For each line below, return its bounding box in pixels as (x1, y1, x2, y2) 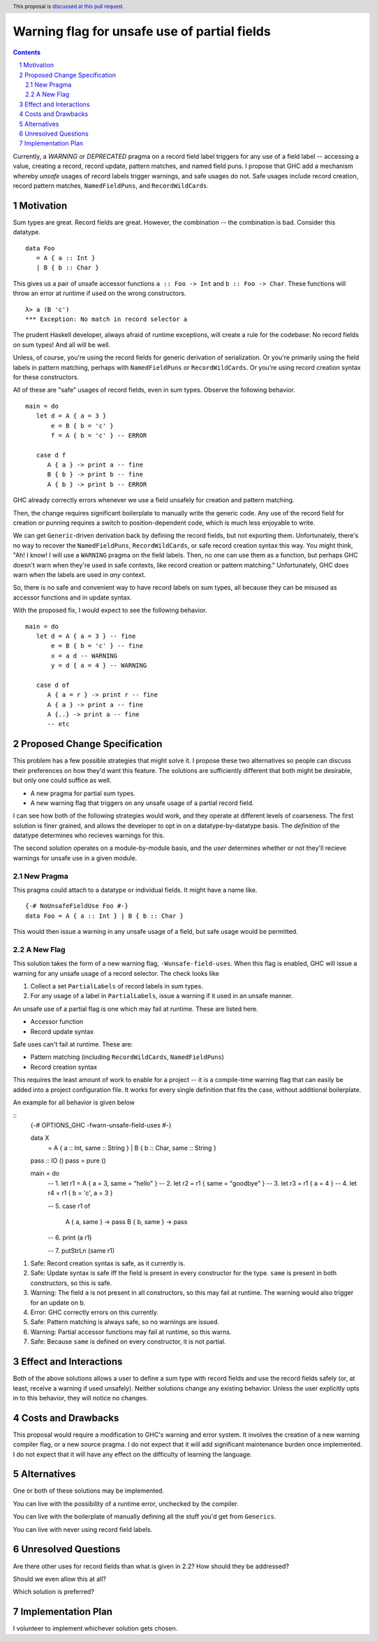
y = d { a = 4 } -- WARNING (51, 662, 147, 669)
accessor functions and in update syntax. (13, 593, 132, 602)
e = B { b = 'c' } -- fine (51, 642, 143, 650)
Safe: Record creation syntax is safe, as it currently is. (30, 1259, 185, 1267)
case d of (36, 681, 70, 689)
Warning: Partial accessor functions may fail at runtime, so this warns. (30, 1328, 232, 1336)
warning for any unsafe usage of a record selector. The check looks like (13, 969, 219, 977)
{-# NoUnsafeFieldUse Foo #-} (25, 902, 129, 910)
